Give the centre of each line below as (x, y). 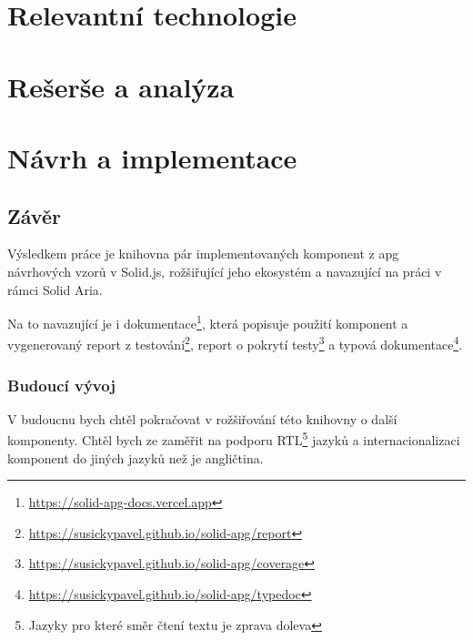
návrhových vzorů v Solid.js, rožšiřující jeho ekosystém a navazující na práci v (225, 271)
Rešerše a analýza (121, 86)
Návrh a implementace (152, 157)
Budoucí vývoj (61, 385)
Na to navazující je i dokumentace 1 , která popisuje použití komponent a (208, 322)
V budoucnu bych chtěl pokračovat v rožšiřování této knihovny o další (202, 418)
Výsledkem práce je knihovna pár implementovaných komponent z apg (203, 254)
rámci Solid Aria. (55, 289)
